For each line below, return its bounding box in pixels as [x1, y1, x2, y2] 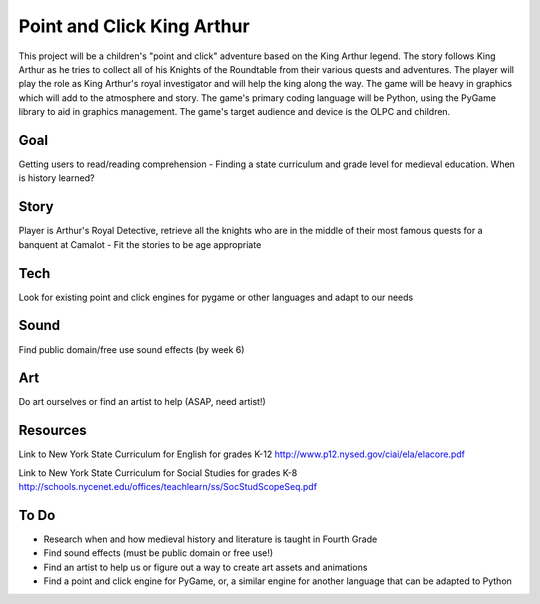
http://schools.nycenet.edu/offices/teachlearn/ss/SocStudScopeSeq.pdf [18, 481, 318, 493]
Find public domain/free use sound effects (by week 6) [18, 343, 245, 355]
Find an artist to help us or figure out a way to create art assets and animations [43, 561, 368, 573]
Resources [18, 422, 87, 439]
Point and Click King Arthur [18, 15, 250, 37]
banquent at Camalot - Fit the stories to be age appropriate [18, 238, 262, 250]
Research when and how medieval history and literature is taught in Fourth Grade [43, 533, 378, 545]
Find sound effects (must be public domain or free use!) [43, 547, 274, 559]
